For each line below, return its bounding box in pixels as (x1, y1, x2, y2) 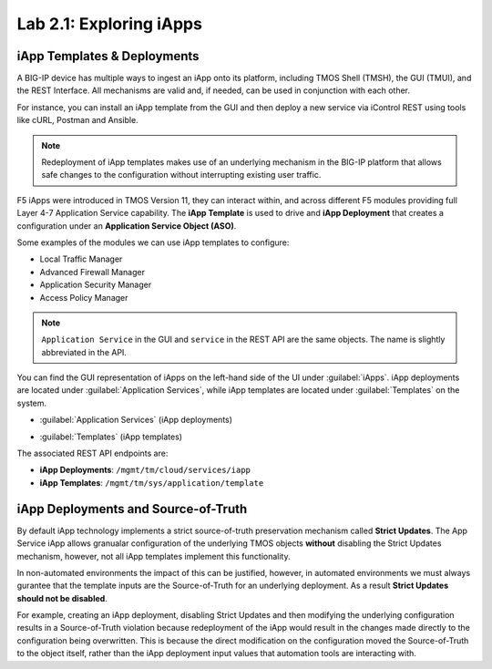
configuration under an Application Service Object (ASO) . (16, 220, 237, 232)
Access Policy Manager (39, 292, 128, 303)
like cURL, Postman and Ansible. (16, 115, 138, 126)
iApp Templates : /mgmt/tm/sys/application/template (39, 477, 264, 488)
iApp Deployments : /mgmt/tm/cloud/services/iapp (39, 465, 251, 476)
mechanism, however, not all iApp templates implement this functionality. (16, 551, 291, 561)
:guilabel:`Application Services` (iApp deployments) (39, 415, 232, 426)
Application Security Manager (39, 279, 152, 291)
